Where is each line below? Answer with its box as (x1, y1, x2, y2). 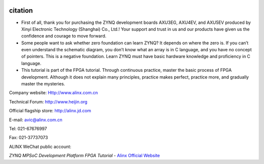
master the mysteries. (21, 81, 66, 87)
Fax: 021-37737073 (9, 135, 48, 141)
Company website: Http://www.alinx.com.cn (9, 90, 98, 96)
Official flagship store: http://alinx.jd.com (9, 108, 91, 114)
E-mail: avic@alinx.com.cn (9, 117, 63, 123)
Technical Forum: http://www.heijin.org (9, 99, 88, 104)
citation (9, 6, 33, 15)
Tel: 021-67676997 (9, 125, 47, 131)
